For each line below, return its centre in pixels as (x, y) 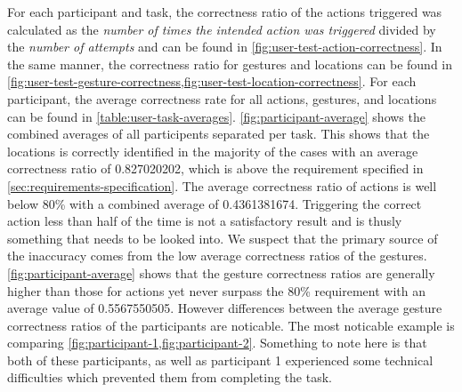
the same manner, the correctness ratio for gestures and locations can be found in (230, 64)
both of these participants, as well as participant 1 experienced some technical (220, 360)
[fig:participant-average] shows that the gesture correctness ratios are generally (221, 272)
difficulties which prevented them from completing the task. (170, 377)
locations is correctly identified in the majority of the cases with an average (213, 151)
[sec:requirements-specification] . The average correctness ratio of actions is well (222, 185)
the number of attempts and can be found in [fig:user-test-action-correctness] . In (225, 47)
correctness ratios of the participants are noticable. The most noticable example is (231, 325)
